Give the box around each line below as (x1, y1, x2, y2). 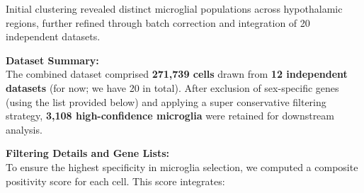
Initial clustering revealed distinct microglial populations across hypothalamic (6, 1, 343, 16)
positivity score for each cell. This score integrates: (6, 173, 225, 188)
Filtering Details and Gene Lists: (6, 146, 170, 160)
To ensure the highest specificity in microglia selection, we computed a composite (6, 159, 358, 174)
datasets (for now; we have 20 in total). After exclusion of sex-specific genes (6, 80, 339, 95)
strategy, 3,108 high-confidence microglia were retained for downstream (6, 108, 334, 123)
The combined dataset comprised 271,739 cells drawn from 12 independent (6, 66, 348, 81)
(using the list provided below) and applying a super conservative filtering (6, 94, 326, 109)
